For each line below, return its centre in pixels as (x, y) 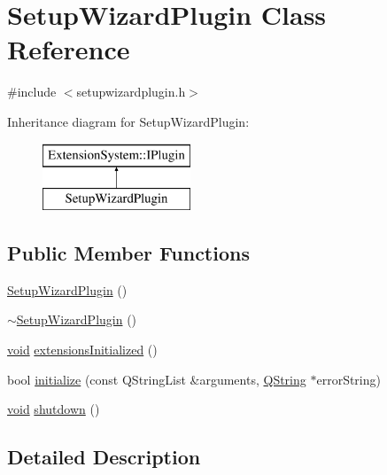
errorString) (348, 379)
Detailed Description (104, 457)
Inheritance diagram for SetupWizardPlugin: (128, 121)
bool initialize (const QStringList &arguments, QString (157, 379)
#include (32, 92)
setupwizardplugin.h (131, 92)
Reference (69, 49)
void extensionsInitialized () (82, 350)
